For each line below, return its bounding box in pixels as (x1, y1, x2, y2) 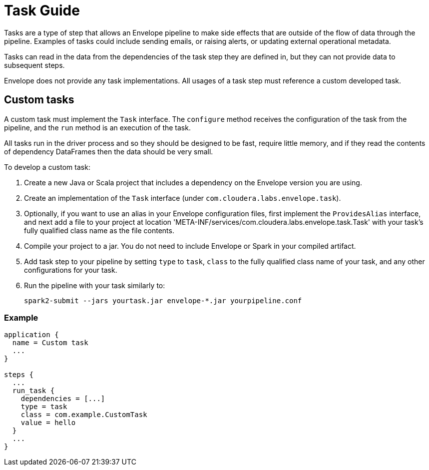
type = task (20, 403, 67, 411)
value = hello (20, 419, 76, 427)
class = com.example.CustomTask (20, 411, 147, 419)
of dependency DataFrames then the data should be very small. (4, 147, 213, 156)
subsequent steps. (4, 60, 65, 69)
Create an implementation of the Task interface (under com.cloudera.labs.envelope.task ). (24, 193, 341, 202)
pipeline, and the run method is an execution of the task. (4, 123, 191, 132)
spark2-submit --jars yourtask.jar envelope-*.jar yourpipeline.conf (24, 296, 302, 305)
